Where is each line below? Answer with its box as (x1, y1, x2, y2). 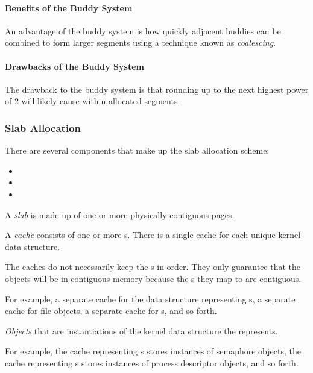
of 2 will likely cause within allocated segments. (5, 95, 180, 107)
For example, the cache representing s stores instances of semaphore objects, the (5, 345, 301, 357)
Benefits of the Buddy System (5, 1, 133, 14)
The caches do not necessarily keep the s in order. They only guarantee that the (5, 260, 301, 273)
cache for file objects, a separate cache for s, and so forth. (5, 304, 217, 317)
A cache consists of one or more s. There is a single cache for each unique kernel (5, 228, 301, 241)
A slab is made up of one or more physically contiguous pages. (5, 208, 235, 221)
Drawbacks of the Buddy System (5, 60, 144, 72)
